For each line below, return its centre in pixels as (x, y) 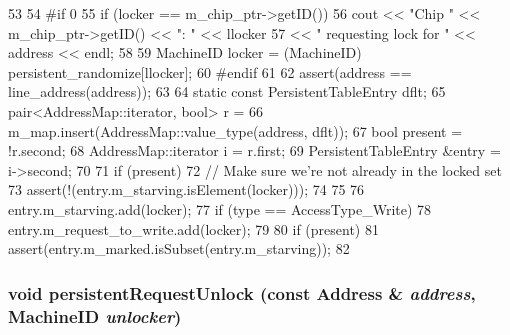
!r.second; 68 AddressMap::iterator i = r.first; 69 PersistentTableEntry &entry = (254, 150)
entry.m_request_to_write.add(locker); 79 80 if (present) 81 (193, 228)
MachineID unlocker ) (95, 315)
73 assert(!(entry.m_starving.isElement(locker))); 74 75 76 (186, 189)
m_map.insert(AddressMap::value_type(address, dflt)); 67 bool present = (235, 130)
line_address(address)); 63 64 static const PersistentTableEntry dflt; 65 (227, 91)
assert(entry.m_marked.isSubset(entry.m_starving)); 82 (179, 248)
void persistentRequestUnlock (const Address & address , (242, 292)
